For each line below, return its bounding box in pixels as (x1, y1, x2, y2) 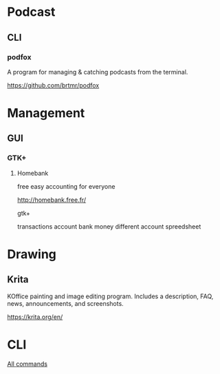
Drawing (7, 246, 57, 262)
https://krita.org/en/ (7, 313, 63, 321)
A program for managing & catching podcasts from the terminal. (7, 67, 188, 76)
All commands (7, 360, 48, 368)
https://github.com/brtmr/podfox (7, 81, 100, 90)
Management (7, 105, 85, 121)
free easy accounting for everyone (16, 182, 115, 190)
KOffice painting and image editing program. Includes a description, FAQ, (7, 292, 214, 300)
